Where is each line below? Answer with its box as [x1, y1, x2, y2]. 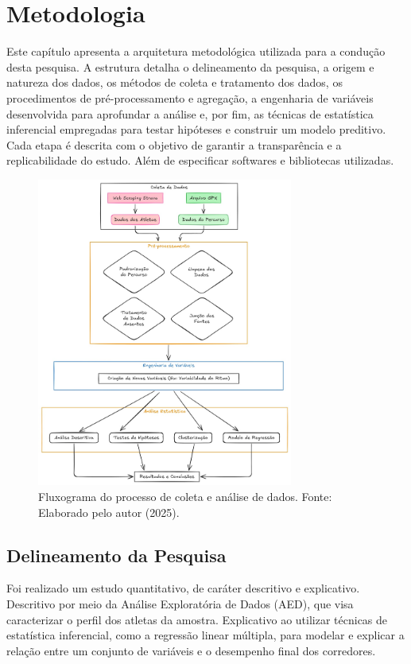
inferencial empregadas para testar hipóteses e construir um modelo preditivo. [6, 121, 386, 138]
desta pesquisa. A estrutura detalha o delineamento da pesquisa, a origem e [6, 58, 374, 75]
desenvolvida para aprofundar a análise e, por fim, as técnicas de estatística [6, 105, 374, 122]
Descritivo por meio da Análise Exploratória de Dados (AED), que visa [6, 595, 354, 612]
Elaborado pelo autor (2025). [38, 503, 180, 520]
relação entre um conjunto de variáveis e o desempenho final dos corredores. [6, 642, 376, 658]
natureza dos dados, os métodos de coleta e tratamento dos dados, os [6, 74, 343, 91]
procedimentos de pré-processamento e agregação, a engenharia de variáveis [6, 89, 374, 106]
